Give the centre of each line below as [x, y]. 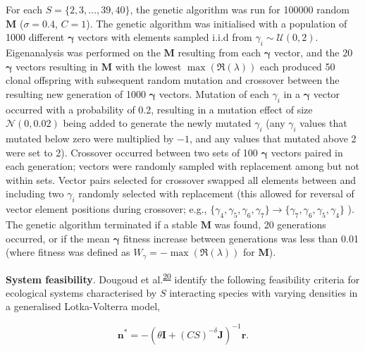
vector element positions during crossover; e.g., [106, 209]
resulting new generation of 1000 [76, 93]
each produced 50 [297, 66]
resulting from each [219, 52]
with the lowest [148, 66]
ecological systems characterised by [81, 292]
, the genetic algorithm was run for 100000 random [240, 9]
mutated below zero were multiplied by [90, 138]
